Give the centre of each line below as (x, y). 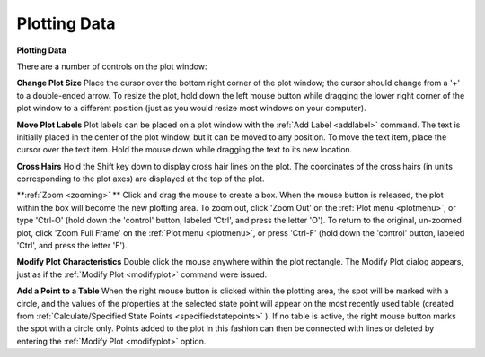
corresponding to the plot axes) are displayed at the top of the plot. (141, 178)
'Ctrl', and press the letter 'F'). (72, 246)
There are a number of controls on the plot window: (112, 66)
